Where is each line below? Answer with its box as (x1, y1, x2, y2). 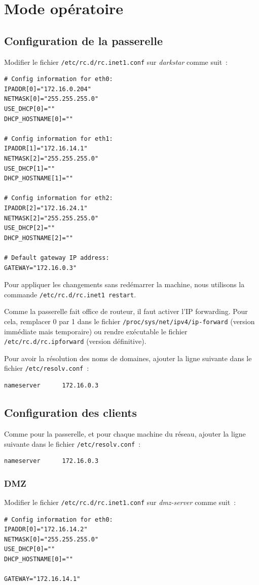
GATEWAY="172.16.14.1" (4, 575, 81, 583)
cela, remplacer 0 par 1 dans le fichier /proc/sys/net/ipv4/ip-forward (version (4, 316, 255, 326)
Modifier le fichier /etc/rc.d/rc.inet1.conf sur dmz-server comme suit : (4, 496, 236, 507)
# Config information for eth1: (4, 135, 113, 142)
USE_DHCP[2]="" (4, 224, 55, 232)
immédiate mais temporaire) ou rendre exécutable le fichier (4, 326, 188, 336)
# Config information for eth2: (4, 194, 113, 202)
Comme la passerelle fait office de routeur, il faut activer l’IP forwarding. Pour (4, 306, 248, 317)
